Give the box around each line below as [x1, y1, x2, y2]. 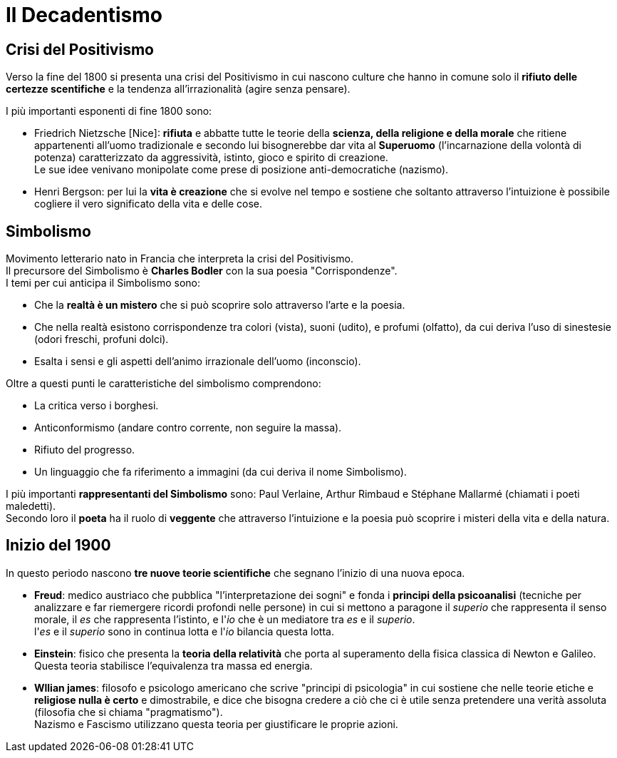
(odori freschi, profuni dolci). [34, 333, 169, 346]
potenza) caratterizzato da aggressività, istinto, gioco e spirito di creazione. [34, 151, 388, 164]
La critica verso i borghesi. [34, 399, 159, 412]
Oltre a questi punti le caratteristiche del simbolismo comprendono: [6, 377, 321, 390]
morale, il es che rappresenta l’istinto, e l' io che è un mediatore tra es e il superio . [34, 613, 415, 625]
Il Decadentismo [6, 3, 162, 27]
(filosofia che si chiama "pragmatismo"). [34, 705, 223, 718]
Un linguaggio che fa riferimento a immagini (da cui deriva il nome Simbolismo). [34, 466, 407, 478]
